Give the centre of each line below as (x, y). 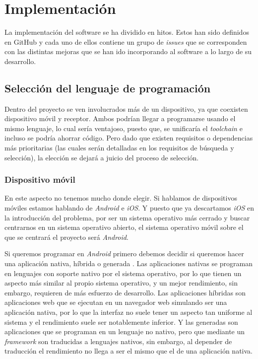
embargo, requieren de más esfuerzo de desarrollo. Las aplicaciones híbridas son (125, 292)
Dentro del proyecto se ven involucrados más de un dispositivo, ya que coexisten (126, 108)
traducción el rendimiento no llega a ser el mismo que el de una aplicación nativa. (129, 351)
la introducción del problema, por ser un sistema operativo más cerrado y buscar (127, 217)
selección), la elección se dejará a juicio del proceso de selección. (102, 157)
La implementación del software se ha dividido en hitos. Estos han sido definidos (127, 32)
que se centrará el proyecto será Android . (66, 237)
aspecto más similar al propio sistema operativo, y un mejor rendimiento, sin (121, 283)
